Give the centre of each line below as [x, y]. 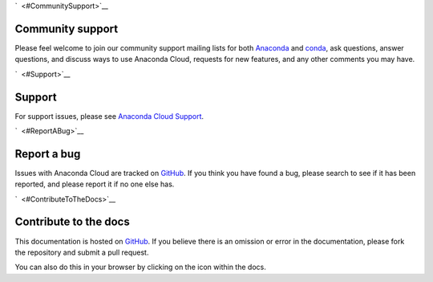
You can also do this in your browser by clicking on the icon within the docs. [140, 267]
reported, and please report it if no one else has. [95, 184]
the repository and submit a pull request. [82, 252]
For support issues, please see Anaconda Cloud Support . [109, 116]
